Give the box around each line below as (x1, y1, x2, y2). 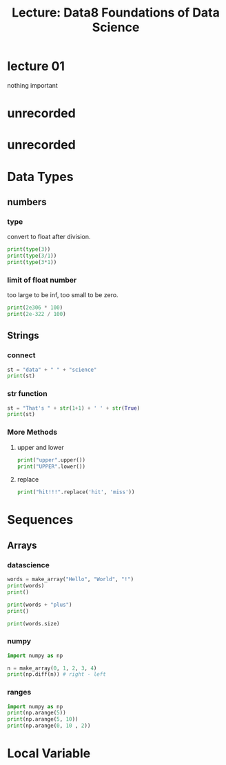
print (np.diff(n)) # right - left (7, 671, 107, 678)
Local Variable (7, 746, 91, 762)
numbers (7, 196, 47, 208)
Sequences (7, 512, 74, 528)
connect (7, 350, 36, 360)
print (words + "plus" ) (7, 601, 72, 608)
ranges (7, 688, 32, 697)
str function (7, 389, 48, 399)
